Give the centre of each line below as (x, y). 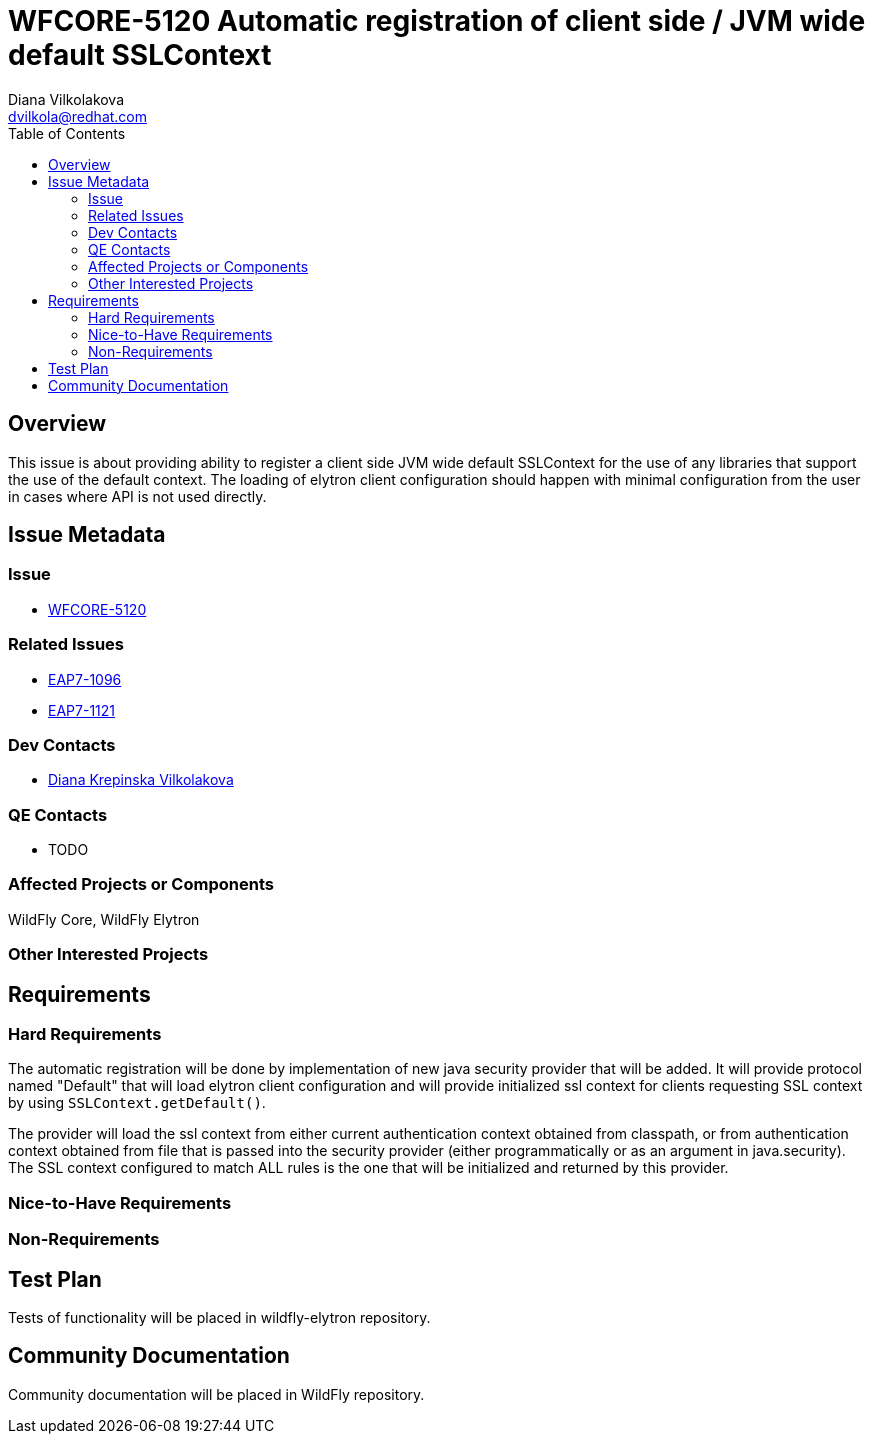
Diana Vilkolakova (66, 99)
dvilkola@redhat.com (78, 116)
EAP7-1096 (85, 679)
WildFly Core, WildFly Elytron (104, 919)
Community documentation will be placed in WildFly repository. (216, 1394)
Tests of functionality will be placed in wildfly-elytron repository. (219, 1317)
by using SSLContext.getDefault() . (137, 1103)
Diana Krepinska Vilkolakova (141, 780)
